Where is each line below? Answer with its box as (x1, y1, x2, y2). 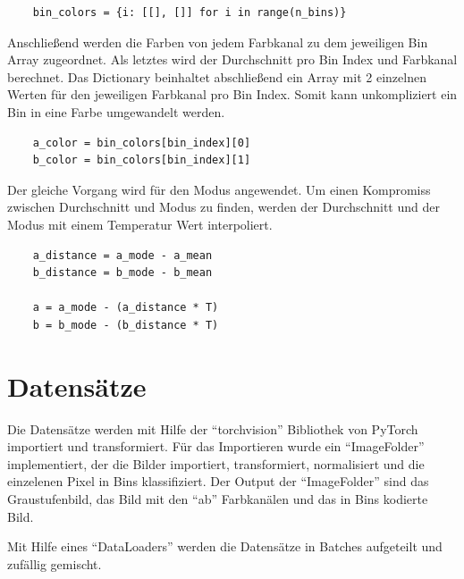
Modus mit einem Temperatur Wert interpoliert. (7, 214, 273, 233)
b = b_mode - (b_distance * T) (32, 318, 219, 331)
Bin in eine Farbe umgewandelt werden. (7, 102, 225, 121)
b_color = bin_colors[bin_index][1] (32, 154, 251, 167)
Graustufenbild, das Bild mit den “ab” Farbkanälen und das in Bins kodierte (7, 490, 428, 508)
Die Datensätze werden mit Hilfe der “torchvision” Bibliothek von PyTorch (7, 419, 418, 438)
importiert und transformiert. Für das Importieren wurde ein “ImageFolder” (7, 437, 425, 456)
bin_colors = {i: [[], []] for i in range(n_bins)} (32, 6, 347, 19)
